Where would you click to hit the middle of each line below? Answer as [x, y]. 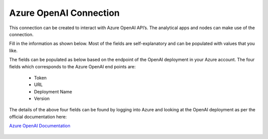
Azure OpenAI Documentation [40, 126]
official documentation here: [38, 117]
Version [42, 98]
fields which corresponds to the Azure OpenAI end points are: [72, 66]
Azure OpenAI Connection [65, 13]
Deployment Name [53, 92]
